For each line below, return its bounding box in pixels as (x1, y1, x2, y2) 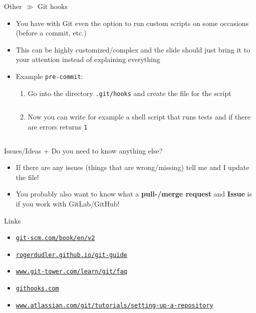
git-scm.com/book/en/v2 (16, 234, 95, 242)
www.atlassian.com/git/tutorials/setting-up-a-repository (16, 301, 213, 309)
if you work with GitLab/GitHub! (16, 198, 120, 208)
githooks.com (16, 285, 59, 292)
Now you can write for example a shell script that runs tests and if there (28, 111, 250, 122)
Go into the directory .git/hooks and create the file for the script (28, 87, 231, 98)
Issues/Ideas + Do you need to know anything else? (4, 145, 163, 155)
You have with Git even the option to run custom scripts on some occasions (16, 17, 248, 28)
